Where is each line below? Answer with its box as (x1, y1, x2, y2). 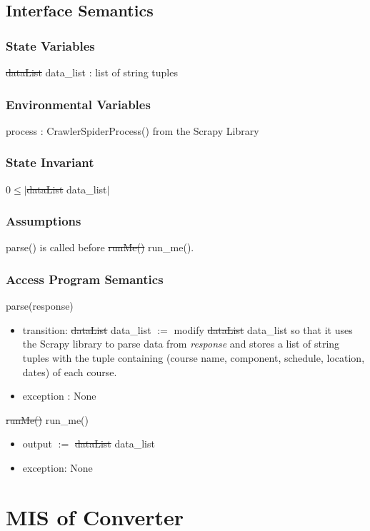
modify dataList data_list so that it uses (174, 322, 353, 337)
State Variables (6, 36, 95, 54)
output (22, 436, 53, 451)
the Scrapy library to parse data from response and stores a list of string (22, 336, 340, 351)
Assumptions (6, 212, 81, 230)
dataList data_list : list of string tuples (6, 65, 178, 79)
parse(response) (6, 298, 74, 313)
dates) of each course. (22, 364, 117, 379)
